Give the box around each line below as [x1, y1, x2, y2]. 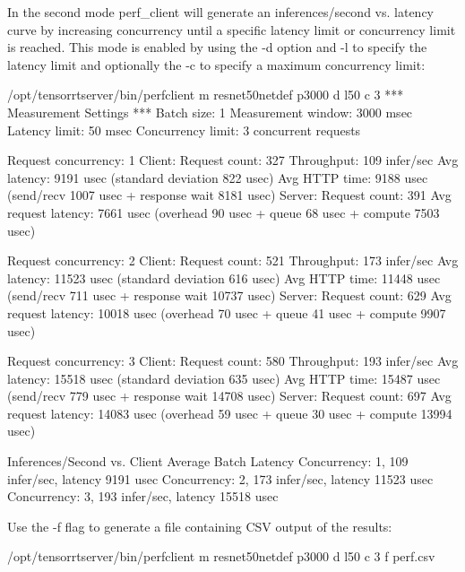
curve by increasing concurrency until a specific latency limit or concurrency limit [7, 20, 456, 39]
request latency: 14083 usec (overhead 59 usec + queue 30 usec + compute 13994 [7, 403, 452, 422]
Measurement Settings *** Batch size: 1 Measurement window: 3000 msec [7, 102, 413, 121]
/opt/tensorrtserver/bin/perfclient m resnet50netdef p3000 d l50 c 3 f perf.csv [7, 547, 435, 566]
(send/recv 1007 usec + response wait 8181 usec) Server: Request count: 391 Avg [7, 186, 452, 204]
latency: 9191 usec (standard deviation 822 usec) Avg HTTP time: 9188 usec [7, 168, 428, 186]
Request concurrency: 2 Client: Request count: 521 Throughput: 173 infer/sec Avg [7, 251, 459, 270]
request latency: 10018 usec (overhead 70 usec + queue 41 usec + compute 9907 [7, 303, 446, 322]
